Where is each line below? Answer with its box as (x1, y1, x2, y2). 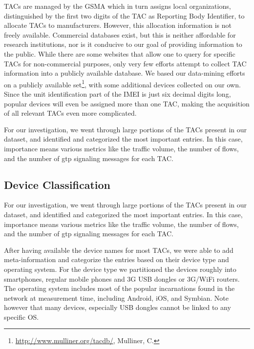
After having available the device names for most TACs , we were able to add (4, 245, 233, 255)
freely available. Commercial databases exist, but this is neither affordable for (4, 29, 236, 40)
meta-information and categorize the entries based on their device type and (4, 254, 229, 265)
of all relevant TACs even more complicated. (4, 108, 137, 118)
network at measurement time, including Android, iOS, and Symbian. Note (4, 292, 229, 303)
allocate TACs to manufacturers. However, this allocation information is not (4, 20, 232, 30)
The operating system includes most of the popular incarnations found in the (4, 283, 235, 293)
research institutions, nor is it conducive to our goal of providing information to (4, 39, 242, 49)
